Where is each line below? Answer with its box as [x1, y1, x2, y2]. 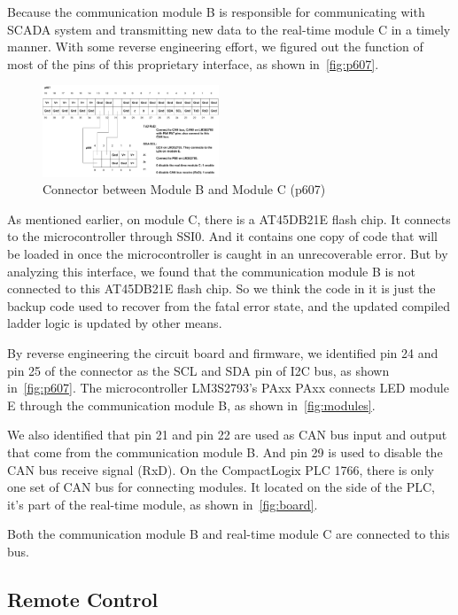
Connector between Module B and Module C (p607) [43, 180, 326, 199]
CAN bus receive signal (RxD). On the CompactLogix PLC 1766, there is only [7, 460, 434, 479]
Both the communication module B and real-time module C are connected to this [7, 525, 450, 543]
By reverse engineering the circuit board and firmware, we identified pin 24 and [7, 344, 439, 362]
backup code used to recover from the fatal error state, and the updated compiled [7, 296, 451, 315]
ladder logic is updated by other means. [7, 314, 222, 332]
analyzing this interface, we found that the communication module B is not [7, 261, 415, 280]
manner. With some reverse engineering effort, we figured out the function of [7, 37, 423, 56]
